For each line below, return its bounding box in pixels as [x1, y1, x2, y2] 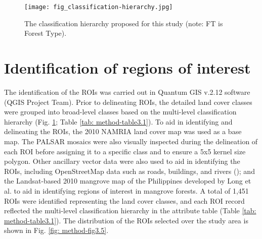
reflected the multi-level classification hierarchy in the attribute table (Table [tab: [4, 205, 256, 216]
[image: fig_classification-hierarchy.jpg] [24, 4, 173, 11]
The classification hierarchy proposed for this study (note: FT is [24, 18, 223, 28]
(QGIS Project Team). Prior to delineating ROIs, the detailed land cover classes [4, 96, 252, 107]
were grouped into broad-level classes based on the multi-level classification [4, 106, 237, 117]
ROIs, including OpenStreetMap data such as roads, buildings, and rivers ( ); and [4, 165, 255, 176]
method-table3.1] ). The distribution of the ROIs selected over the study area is [4, 215, 248, 225]
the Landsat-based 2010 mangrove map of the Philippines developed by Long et [4, 175, 251, 186]
